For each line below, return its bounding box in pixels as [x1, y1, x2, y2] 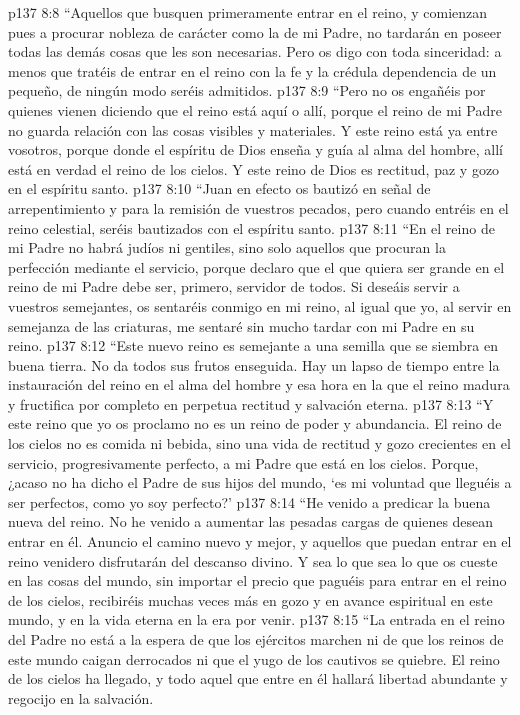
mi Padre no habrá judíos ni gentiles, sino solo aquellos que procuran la [8, 237, 446, 258]
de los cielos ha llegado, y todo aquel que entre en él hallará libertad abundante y [8, 668, 508, 689]
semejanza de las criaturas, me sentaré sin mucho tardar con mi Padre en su [8, 315, 475, 336]
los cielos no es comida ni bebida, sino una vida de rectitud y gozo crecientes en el [8, 433, 511, 454]
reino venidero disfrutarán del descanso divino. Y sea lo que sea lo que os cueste [8, 550, 498, 571]
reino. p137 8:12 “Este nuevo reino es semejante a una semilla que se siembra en [8, 335, 498, 356]
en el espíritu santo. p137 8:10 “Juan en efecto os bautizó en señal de [8, 178, 431, 199]
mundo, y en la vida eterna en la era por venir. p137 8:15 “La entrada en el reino [8, 609, 505, 630]
